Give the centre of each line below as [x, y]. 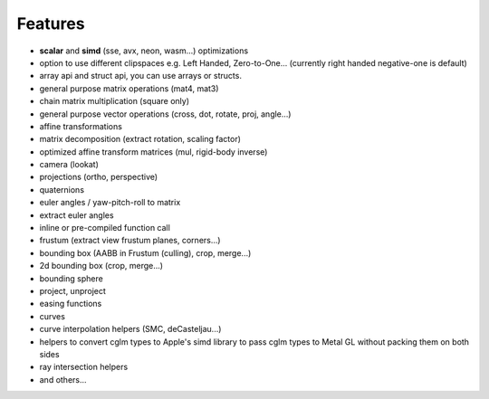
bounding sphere [71, 278]
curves [52, 316]
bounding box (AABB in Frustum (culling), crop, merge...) [145, 252]
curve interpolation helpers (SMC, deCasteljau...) [130, 329]
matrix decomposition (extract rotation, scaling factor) [140, 139]
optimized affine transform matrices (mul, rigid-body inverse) [153, 152]
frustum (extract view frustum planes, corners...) [130, 241]
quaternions [62, 189]
